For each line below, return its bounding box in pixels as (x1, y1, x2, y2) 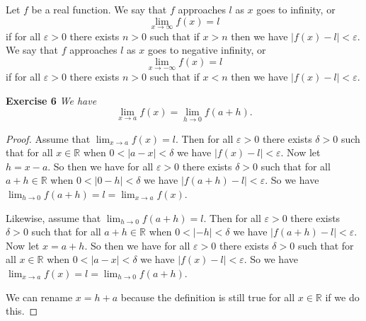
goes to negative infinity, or (147, 42, 266, 57)
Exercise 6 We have (6, 93, 97, 107)
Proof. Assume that (6, 131, 91, 146)
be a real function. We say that (31, 2, 167, 16)
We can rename (6, 289, 73, 304)
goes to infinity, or (256, 2, 336, 16)
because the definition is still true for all (120, 289, 295, 304)
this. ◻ (6, 303, 38, 318)
